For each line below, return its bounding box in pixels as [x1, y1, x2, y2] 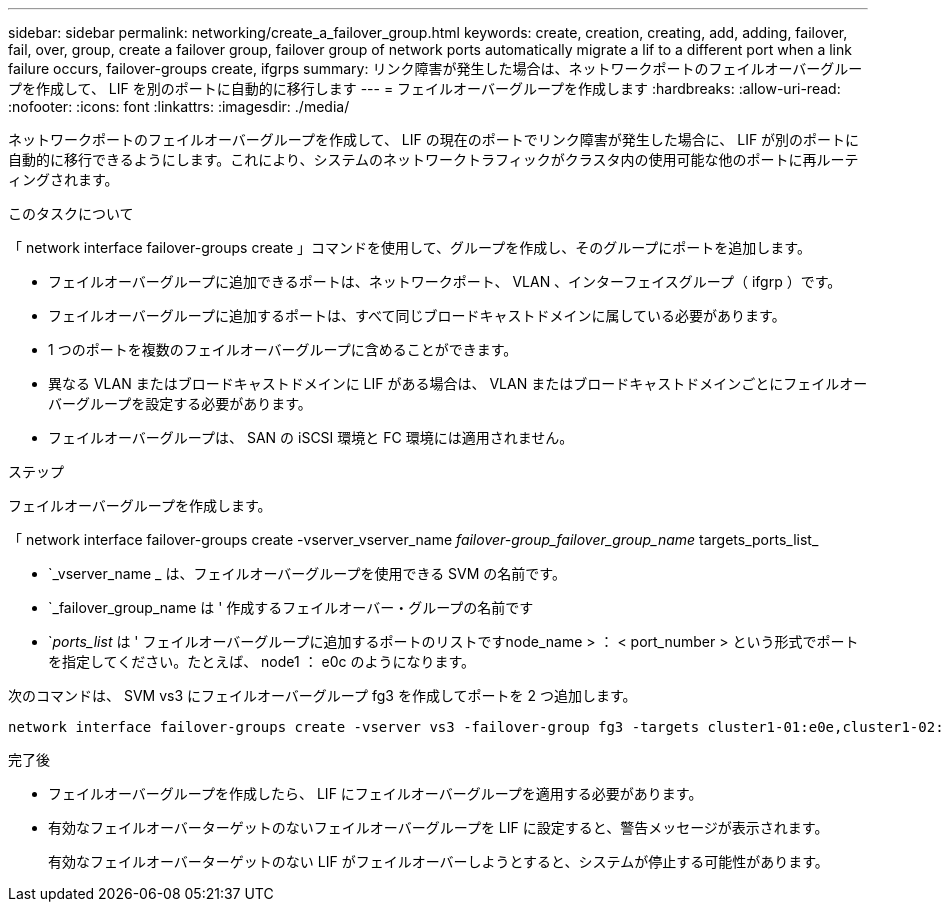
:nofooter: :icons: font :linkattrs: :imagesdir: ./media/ [8, 98, 350, 115]
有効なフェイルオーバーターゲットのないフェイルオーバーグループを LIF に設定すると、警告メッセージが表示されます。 [48, 819, 829, 836]
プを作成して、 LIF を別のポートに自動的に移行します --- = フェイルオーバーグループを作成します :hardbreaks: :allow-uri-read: [8, 80, 841, 97]
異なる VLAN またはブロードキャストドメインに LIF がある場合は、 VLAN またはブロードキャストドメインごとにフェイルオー [48, 375, 868, 392]
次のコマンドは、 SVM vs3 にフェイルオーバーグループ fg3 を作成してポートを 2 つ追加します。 [8, 687, 637, 704]
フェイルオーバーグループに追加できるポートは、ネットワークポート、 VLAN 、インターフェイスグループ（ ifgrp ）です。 [48, 273, 842, 290]
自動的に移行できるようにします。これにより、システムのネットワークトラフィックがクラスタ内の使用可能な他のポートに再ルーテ [8, 151, 859, 168]
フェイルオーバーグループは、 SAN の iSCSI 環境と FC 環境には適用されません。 [48, 429, 574, 446]
